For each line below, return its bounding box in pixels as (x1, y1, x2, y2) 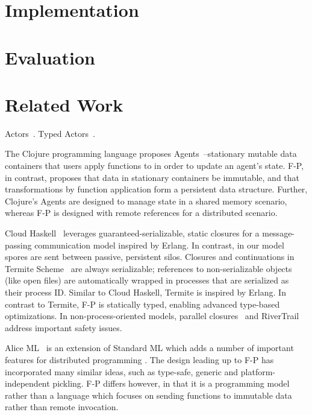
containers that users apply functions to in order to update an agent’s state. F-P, (5, 159, 304, 172)
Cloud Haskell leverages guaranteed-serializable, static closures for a (5, 227, 260, 239)
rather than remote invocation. (5, 401, 119, 413)
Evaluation (5, 45, 95, 69)
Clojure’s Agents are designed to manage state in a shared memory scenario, (5, 194, 287, 207)
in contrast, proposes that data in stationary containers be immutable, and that (5, 171, 300, 183)
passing (5, 238, 32, 251)
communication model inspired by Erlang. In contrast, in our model (34, 238, 284, 251)
